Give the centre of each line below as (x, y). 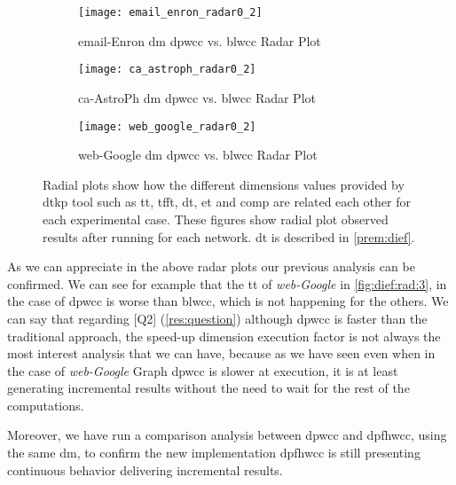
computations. (46, 405)
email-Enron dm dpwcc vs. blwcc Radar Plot (200, 40)
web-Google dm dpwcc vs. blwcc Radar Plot (198, 155)
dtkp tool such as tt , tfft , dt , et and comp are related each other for (227, 202)
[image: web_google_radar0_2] (167, 126)
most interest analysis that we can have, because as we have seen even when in (221, 353)
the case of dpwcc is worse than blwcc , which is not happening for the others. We (228, 301)
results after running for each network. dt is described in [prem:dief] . (229, 236)
